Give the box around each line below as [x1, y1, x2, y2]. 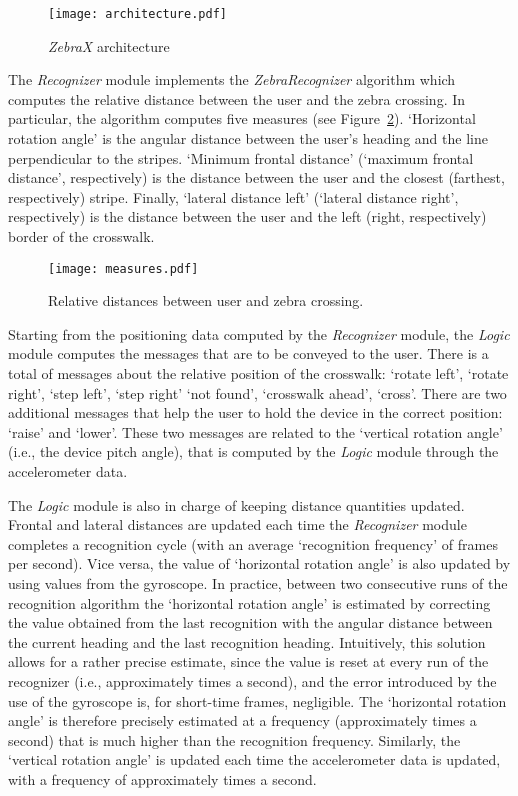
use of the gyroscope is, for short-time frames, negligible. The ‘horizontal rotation [8, 690, 507, 711]
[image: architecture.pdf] [48, 7, 227, 21]
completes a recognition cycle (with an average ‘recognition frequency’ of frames [8, 533, 498, 554]
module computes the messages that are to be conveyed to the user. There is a [8, 343, 489, 364]
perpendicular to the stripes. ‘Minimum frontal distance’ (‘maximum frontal [8, 147, 474, 168]
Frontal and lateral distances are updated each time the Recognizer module [8, 514, 467, 535]
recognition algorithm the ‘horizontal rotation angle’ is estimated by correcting [8, 592, 491, 613]
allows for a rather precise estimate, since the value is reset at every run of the [8, 651, 489, 672]
